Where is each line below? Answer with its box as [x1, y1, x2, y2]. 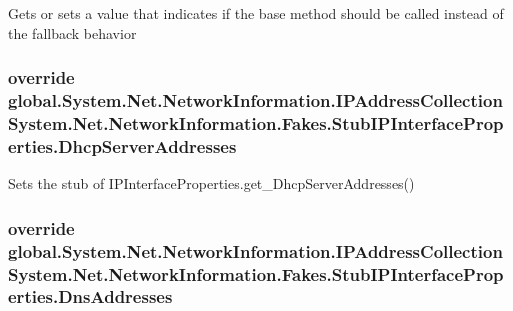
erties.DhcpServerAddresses [8, 133, 237, 158]
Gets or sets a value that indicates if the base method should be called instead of [8, 3, 504, 23]
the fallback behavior [8, 22, 137, 43]
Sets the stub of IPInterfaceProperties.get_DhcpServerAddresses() [8, 173, 415, 194]
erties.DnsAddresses [8, 284, 173, 309]
